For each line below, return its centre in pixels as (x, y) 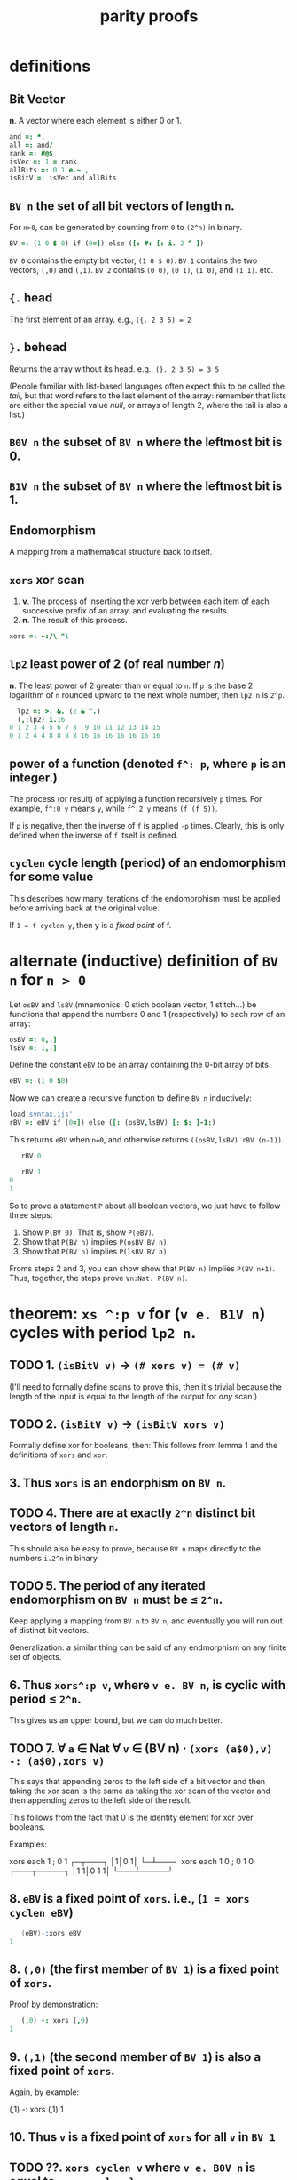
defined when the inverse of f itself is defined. (94, 835)
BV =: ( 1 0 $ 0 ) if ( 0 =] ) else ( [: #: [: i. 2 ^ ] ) (107, 244)
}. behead (38, 347)
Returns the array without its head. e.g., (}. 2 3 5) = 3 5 (114, 369)
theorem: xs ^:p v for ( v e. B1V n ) (137, 1314)
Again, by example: (44, 2092)
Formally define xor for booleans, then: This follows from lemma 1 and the (144, 1446)
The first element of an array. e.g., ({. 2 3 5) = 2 (101, 319)
